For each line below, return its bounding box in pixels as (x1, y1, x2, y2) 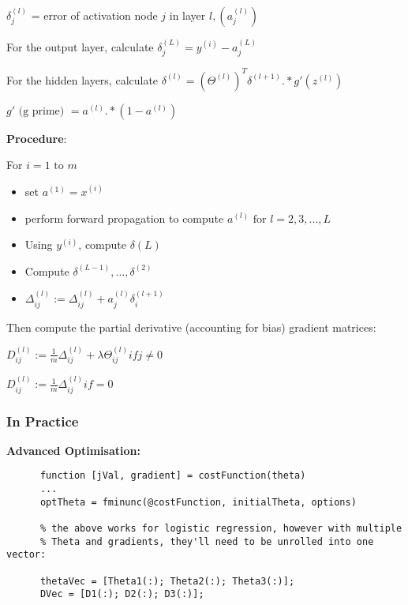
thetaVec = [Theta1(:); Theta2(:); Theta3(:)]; (39, 575, 295, 587)
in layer (169, 7, 206, 23)
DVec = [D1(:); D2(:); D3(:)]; (39, 588, 204, 600)
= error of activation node (31, 7, 158, 23)
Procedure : (6, 130, 67, 146)
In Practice (6, 411, 79, 430)
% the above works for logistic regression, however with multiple (39, 523, 402, 535)
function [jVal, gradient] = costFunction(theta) (39, 470, 306, 482)
